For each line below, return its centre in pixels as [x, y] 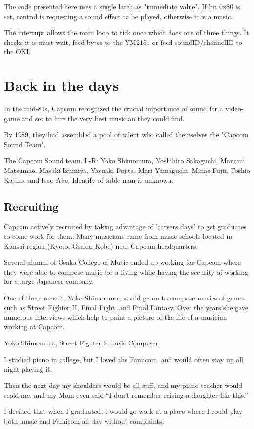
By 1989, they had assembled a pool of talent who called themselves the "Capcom [126, 135]
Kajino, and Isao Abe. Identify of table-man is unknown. [89, 180]
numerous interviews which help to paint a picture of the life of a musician [116, 317]
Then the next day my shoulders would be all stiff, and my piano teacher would [123, 385]
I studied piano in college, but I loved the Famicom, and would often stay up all [124, 359]
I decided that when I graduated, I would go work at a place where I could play [123, 411]
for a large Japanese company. [49, 281]
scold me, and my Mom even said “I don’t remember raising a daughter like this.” [126, 395]
